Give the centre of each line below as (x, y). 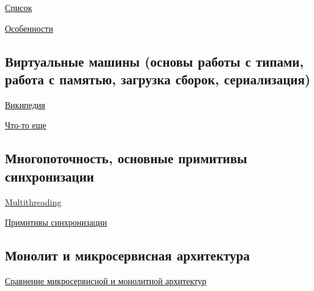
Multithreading (33, 201)
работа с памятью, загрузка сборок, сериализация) (158, 79)
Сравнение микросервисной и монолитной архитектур (106, 280)
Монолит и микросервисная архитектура (128, 255)
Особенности (29, 28)
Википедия (25, 104)
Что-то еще (26, 125)
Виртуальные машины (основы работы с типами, (155, 61)
